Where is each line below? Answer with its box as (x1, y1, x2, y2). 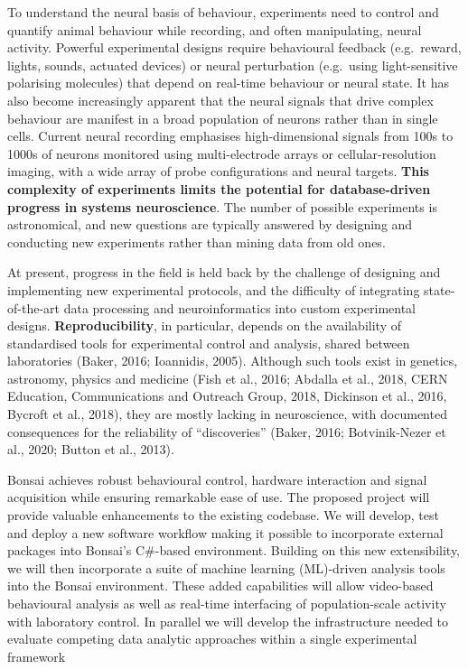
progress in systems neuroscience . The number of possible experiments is (7, 197, 437, 216)
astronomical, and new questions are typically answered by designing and (7, 215, 413, 234)
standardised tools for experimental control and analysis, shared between (7, 333, 410, 352)
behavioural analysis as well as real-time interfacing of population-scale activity (7, 594, 446, 612)
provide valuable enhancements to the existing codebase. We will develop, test (7, 506, 439, 525)
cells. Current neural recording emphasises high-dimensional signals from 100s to (7, 126, 454, 145)
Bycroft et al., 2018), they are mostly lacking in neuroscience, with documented (7, 404, 447, 423)
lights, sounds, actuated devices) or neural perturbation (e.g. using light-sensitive (7, 55, 458, 74)
